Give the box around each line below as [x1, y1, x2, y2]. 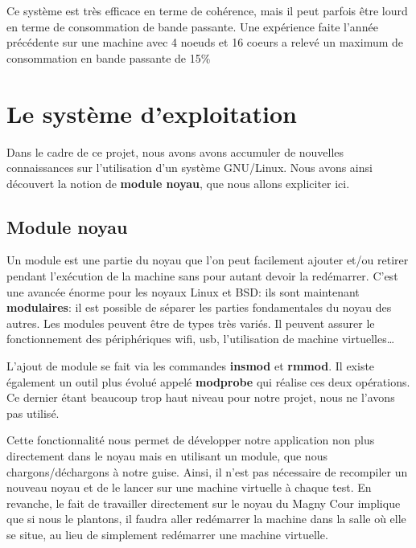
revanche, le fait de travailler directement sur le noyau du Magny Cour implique [6, 494, 401, 511]
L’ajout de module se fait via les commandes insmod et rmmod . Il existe [6, 358, 375, 374]
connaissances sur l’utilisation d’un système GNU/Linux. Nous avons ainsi [6, 159, 373, 176]
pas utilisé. [6, 404, 60, 421]
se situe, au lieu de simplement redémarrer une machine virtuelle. [6, 526, 328, 542]
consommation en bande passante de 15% [6, 49, 211, 66]
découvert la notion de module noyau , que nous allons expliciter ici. [6, 174, 350, 191]
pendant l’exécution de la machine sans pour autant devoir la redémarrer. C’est [6, 268, 398, 284]
